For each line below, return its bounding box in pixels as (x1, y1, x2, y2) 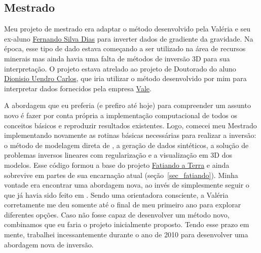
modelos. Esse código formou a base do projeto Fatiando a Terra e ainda (4, 159, 230, 170)
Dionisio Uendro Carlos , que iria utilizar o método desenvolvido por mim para (4, 73, 247, 84)
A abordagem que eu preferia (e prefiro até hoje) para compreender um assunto (4, 100, 251, 111)
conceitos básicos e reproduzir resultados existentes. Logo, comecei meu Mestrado (4, 120, 257, 130)
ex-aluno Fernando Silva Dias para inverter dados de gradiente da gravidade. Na (4, 33, 253, 44)
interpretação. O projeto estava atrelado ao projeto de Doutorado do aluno (4, 63, 236, 74)
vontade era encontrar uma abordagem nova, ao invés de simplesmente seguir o (4, 179, 249, 190)
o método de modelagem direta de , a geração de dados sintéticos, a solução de (4, 139, 249, 150)
